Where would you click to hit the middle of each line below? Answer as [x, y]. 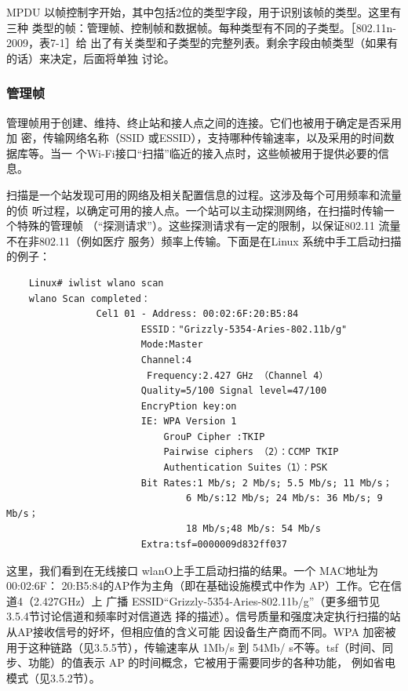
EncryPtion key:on [189, 406]
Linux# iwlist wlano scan [96, 283]
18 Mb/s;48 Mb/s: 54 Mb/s [253, 529]
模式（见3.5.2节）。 [53, 677]
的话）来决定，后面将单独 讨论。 [91, 58]
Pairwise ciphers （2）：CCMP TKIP [251, 452]
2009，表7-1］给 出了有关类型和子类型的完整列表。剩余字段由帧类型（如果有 [202, 43]
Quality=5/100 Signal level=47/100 [234, 391]
